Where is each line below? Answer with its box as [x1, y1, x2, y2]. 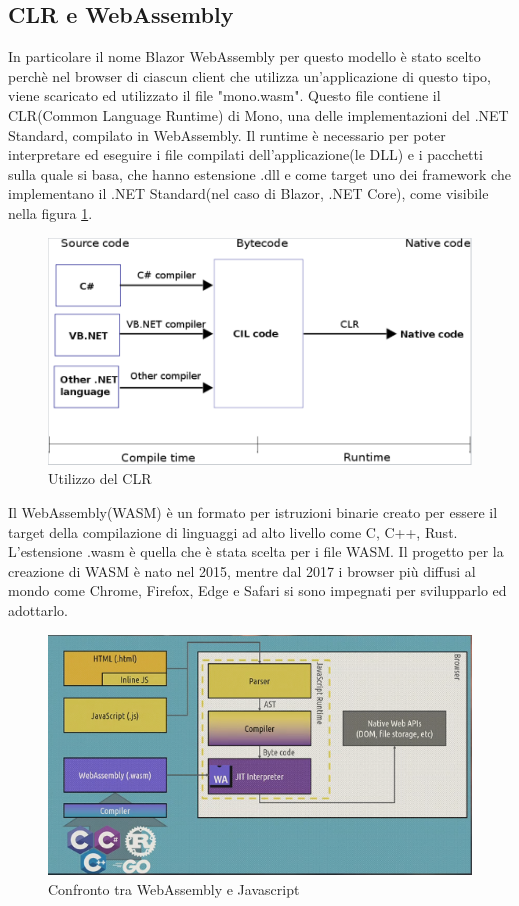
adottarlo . [8, 600, 68, 620]
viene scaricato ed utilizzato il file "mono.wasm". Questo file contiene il [8, 85, 441, 106]
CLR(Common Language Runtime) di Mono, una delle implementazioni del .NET [8, 104, 509, 125]
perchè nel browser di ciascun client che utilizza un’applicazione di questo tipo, [8, 65, 491, 86]
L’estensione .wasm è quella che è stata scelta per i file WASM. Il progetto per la [8, 541, 504, 562]
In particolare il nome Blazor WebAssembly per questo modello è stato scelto [8, 46, 481, 67]
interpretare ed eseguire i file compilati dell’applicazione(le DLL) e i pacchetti [8, 144, 483, 165]
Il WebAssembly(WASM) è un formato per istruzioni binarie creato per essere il [8, 502, 498, 523]
